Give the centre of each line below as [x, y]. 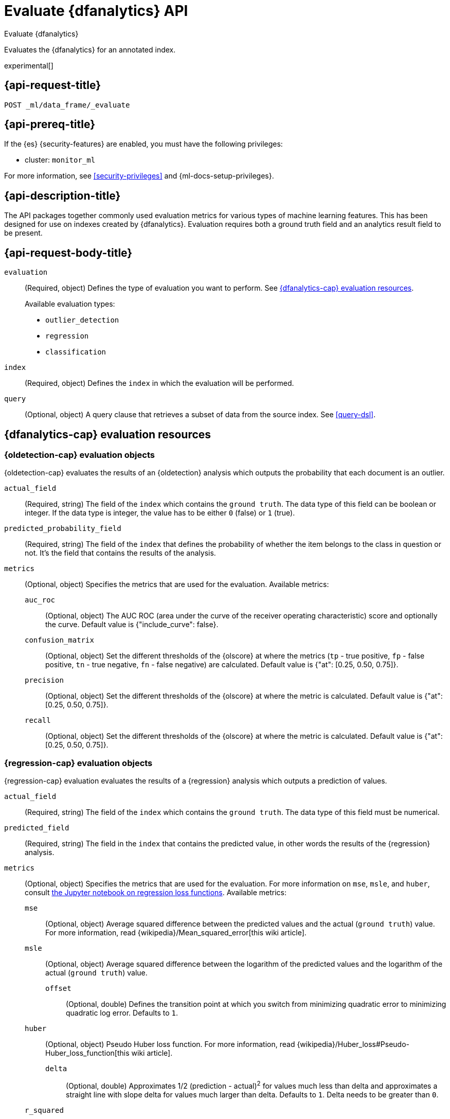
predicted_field [37, 828]
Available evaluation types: [70, 304]
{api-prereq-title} [50, 125]
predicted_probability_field [63, 529]
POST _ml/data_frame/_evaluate [67, 105]
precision [44, 680]
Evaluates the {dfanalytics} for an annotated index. [90, 49]
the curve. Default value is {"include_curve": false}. [132, 625]
